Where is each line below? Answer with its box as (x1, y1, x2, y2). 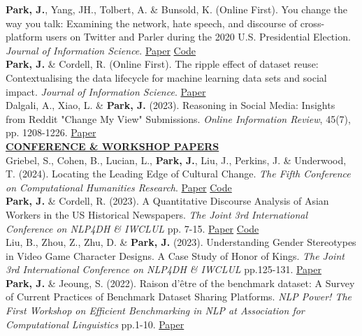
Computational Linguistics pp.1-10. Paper (6, 316, 184, 331)
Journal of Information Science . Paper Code (6, 43, 196, 57)
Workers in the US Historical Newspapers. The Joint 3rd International (6, 207, 308, 221)
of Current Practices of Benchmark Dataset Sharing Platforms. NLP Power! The (6, 289, 352, 304)
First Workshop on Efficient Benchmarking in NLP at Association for (6, 303, 305, 318)
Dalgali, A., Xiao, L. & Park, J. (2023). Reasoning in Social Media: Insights (6, 98, 335, 112)
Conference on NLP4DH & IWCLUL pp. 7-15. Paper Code (6, 221, 259, 235)
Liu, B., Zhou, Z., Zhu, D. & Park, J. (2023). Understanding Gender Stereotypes (6, 235, 356, 249)
